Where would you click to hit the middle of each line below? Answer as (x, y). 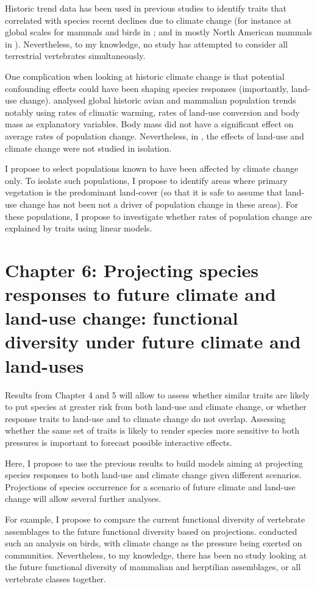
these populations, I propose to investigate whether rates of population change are (158, 216)
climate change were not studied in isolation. (88, 148)
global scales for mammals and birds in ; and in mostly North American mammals (158, 32)
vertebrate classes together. (55, 578)
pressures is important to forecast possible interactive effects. (119, 442)
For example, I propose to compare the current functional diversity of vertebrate (155, 519)
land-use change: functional (122, 318)
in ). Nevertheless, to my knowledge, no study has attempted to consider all (146, 44)
